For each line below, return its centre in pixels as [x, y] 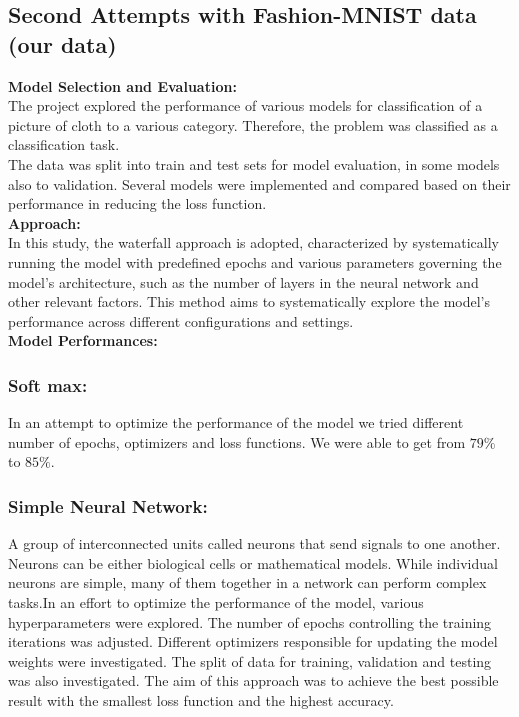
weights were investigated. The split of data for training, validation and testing [250, 660]
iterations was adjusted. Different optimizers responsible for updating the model [253, 641]
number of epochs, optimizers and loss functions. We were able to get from [237, 441]
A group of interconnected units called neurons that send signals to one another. [254, 543]
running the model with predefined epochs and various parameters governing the [255, 261]
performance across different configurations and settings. [181, 320]
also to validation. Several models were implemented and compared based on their [259, 183]
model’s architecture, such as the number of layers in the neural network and [243, 281]
